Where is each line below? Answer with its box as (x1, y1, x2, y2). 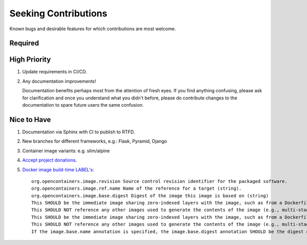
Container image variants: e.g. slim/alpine (22, 148, 110, 154)
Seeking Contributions (9, 8, 107, 19)
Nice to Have (9, 115, 51, 124)
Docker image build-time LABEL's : (22, 167, 94, 173)
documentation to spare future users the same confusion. (22, 102, 144, 108)
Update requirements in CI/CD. (22, 69, 87, 75)
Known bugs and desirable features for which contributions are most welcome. (9, 26, 176, 32)
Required (9, 39, 39, 48)
